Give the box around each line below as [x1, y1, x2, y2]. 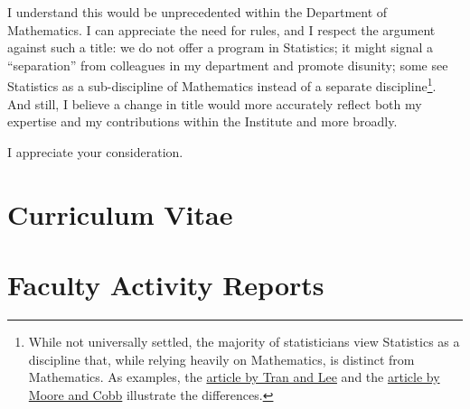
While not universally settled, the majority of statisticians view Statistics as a [28, 331, 460, 350]
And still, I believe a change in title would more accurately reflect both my [7, 94, 422, 113]
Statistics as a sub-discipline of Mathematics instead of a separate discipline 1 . [7, 74, 437, 96]
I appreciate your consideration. [7, 142, 183, 161]
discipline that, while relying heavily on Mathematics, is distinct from [28, 349, 415, 368]
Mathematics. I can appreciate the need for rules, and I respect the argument [7, 20, 436, 39]
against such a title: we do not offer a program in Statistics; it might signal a [7, 38, 434, 57]
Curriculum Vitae [7, 195, 233, 232]
